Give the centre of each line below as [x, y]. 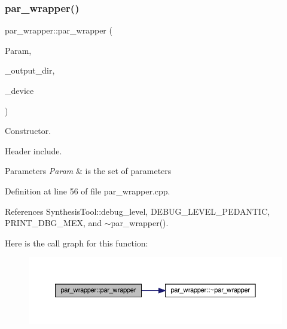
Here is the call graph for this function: [77, 243]
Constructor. [28, 131]
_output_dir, [30, 70]
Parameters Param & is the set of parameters [88, 171]
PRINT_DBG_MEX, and [54, 223]
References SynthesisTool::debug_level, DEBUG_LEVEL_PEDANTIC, [138, 211]
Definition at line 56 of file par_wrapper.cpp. [88, 191]
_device [19, 90]
